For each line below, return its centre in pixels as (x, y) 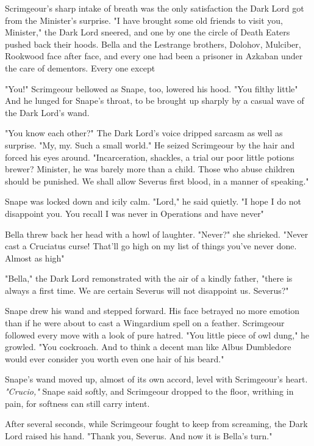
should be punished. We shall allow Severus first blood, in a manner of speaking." (157, 181)
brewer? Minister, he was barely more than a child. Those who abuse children (150, 169)
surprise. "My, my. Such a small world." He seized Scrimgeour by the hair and (150, 144)
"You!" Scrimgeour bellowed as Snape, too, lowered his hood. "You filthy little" (152, 88)
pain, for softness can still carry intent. (77, 403)
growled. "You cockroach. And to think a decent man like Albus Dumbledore (148, 347)
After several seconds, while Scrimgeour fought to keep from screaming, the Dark (156, 424)
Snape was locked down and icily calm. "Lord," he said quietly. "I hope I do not (153, 201)
